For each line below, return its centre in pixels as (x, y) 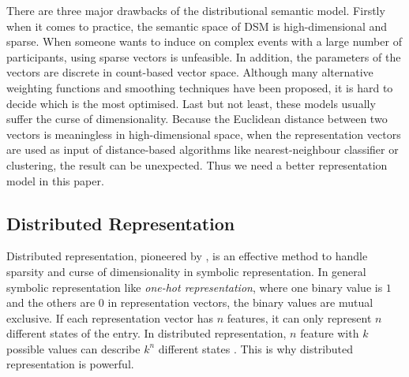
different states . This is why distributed (256, 348)
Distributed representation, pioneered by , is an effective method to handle (187, 256)
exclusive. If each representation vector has (110, 317)
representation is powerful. (70, 364)
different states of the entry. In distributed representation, (146, 333)
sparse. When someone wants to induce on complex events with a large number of (204, 41)
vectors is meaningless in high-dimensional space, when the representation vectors (204, 134)
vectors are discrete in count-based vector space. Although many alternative (190, 72)
